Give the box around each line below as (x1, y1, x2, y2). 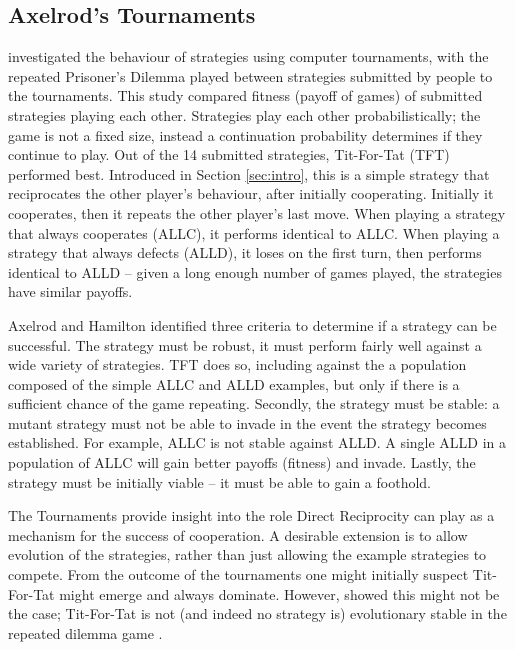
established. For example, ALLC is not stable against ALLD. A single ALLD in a (8, 432, 507, 453)
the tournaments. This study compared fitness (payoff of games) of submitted (8, 85, 483, 106)
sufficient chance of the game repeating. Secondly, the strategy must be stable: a (8, 393, 500, 414)
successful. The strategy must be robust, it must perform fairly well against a (8, 334, 482, 355)
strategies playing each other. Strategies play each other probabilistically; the (8, 104, 481, 125)
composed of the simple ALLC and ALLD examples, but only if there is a (8, 373, 460, 394)
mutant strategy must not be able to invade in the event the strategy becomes (8, 412, 487, 433)
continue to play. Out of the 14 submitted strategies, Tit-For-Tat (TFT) (8, 144, 450, 165)
